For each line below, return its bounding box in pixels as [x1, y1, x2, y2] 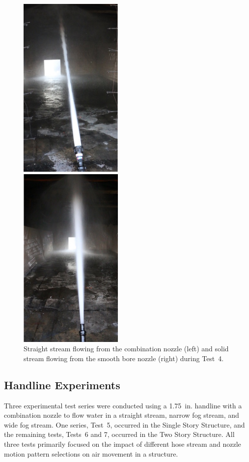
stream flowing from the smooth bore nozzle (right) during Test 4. [24, 353, 224, 363]
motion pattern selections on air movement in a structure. [4, 448, 178, 459]
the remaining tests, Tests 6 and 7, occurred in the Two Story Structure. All [4, 429, 235, 439]
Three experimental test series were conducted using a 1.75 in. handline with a [4, 400, 242, 410]
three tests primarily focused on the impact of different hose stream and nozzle [4, 439, 241, 449]
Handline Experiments [4, 377, 120, 392]
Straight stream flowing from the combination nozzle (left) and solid [24, 343, 229, 354]
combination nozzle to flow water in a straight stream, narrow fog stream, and [4, 410, 239, 420]
